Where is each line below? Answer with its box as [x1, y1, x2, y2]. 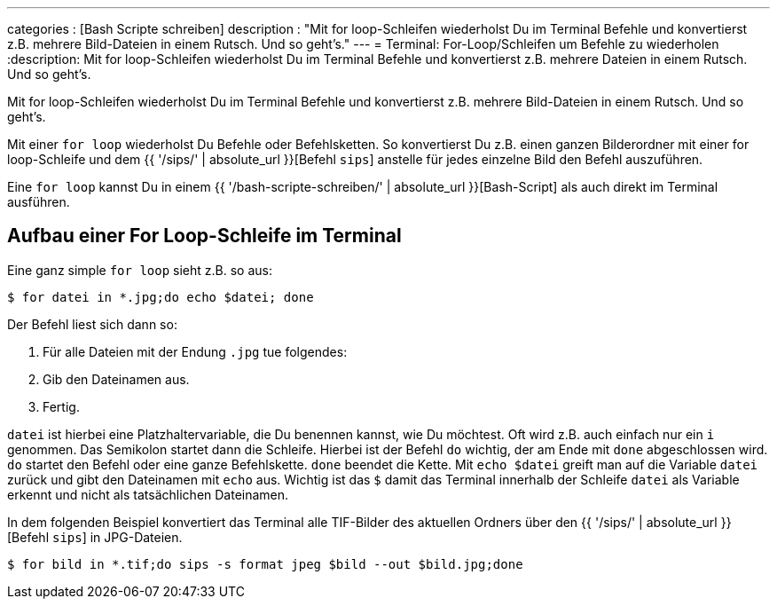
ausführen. [7, 194, 70, 209]
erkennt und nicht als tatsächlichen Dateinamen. [7, 486, 289, 502]
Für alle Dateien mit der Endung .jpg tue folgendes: [43, 343, 348, 359]
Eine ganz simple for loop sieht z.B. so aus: [7, 262, 272, 278]
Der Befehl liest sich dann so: [7, 316, 177, 332]
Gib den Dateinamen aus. [43, 371, 190, 387]
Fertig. [43, 398, 80, 414]
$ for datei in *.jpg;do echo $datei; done [7, 289, 314, 304]
